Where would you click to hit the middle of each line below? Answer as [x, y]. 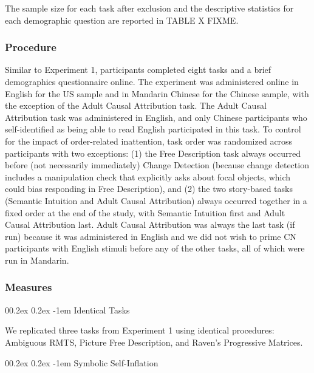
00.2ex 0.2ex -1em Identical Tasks [67, 310]
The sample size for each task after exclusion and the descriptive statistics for [149, 8]
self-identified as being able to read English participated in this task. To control [153, 129]
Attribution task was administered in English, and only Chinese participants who [156, 117]
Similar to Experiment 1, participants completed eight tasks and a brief [138, 70]
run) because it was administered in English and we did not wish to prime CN [151, 236]
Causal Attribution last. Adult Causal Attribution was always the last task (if [150, 224]
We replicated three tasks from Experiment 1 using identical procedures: [140, 330]
